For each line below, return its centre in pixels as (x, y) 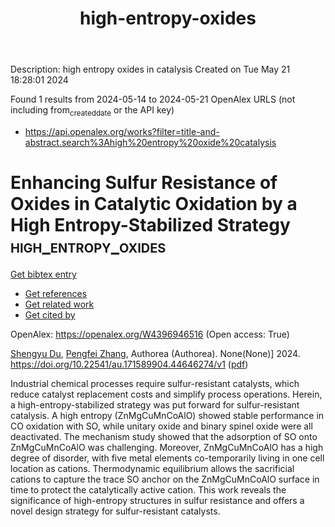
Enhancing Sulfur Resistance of (144, 183)
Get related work (59, 304)
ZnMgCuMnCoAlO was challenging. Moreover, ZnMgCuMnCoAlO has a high (167, 447)
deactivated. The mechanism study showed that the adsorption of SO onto (164, 436)
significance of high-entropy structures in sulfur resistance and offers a (157, 500)
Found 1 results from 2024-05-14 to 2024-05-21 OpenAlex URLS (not (153, 99)
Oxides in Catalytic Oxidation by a (154, 204)
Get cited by (50, 314)
